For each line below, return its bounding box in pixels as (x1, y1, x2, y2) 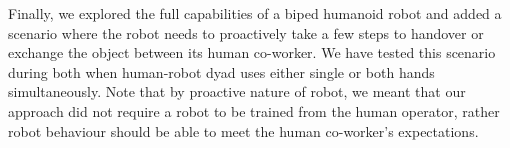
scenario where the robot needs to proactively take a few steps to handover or (8, 22, 484, 43)
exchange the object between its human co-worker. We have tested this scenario (8, 42, 496, 63)
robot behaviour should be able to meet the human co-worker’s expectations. (8, 120, 479, 141)
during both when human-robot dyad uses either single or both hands (8, 61, 435, 82)
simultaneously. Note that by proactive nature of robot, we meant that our (8, 81, 466, 102)
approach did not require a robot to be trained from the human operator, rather (8, 100, 500, 121)
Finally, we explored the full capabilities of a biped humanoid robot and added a (8, 3, 502, 23)
